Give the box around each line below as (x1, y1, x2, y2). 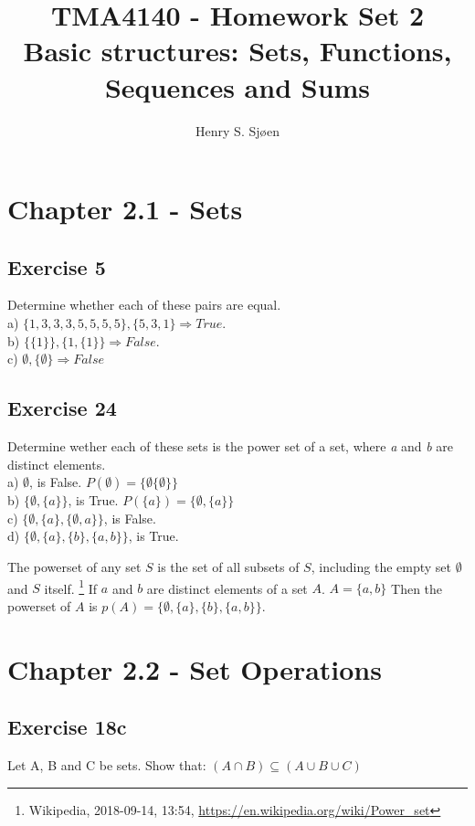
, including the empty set (311, 557, 452, 577)
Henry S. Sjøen (195, 121, 280, 140)
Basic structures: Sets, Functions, (23, 32, 452, 69)
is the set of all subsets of (157, 557, 300, 577)
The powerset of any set (7, 557, 142, 577)
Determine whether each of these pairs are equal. (7, 295, 281, 314)
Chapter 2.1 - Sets (7, 190, 243, 228)
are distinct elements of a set (146, 578, 308, 598)
